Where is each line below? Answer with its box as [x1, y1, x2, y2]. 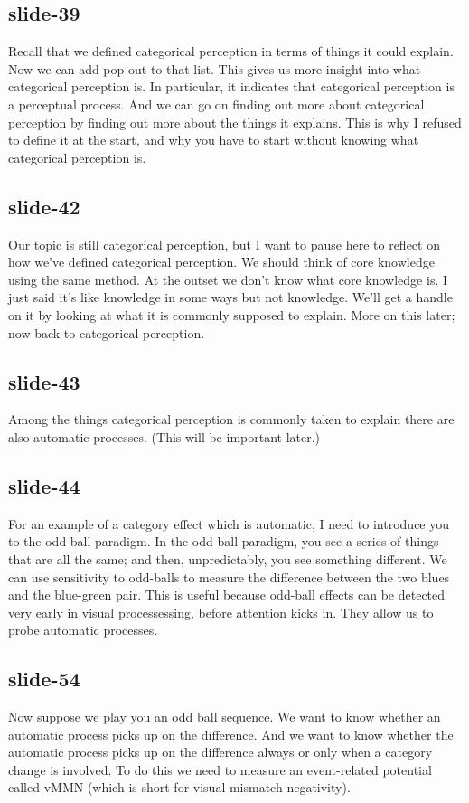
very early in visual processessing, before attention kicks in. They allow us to [8, 602, 434, 621]
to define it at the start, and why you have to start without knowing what [8, 130, 419, 149]
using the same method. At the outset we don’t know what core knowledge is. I [8, 269, 448, 288]
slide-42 [8, 192, 80, 220]
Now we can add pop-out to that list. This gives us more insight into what [8, 59, 421, 78]
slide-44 [8, 471, 80, 499]
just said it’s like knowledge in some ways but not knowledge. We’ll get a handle [8, 288, 453, 307]
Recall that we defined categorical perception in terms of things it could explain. [8, 42, 454, 61]
